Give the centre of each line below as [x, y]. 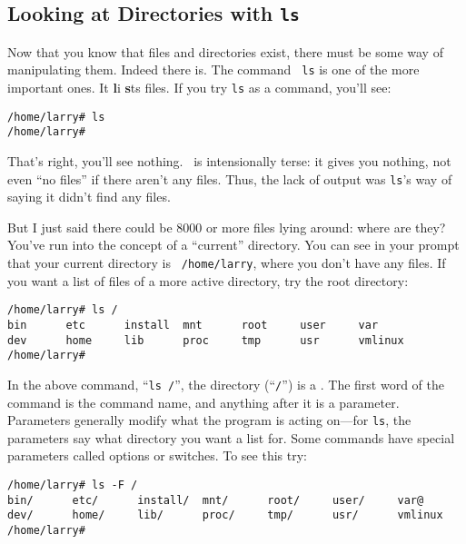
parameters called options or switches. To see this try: [157, 455]
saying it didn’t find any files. [89, 197]
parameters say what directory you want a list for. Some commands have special [231, 437]
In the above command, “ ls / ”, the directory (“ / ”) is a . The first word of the [226, 384]
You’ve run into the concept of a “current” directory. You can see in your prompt [233, 245]
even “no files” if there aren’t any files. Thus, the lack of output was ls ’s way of [230, 178]
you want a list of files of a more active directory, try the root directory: [208, 280]
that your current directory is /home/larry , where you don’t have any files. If [227, 263]
